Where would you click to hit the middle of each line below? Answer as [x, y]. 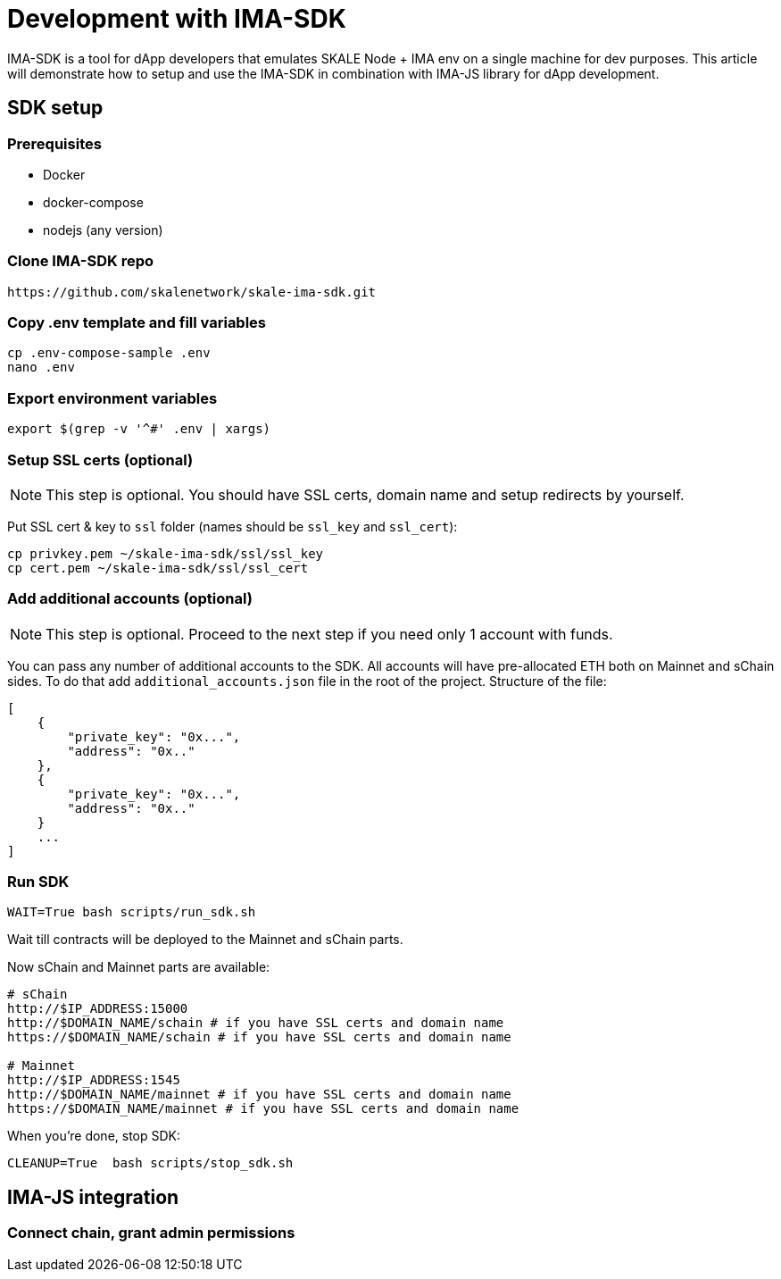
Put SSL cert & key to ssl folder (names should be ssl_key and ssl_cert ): [233, 526]
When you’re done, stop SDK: [94, 1136]
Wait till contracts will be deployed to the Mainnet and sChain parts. [205, 940]
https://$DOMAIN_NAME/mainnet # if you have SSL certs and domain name [263, 1109]
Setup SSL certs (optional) [100, 460]
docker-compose [93, 202]
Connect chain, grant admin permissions [151, 1233]
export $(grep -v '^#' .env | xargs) [139, 429]
